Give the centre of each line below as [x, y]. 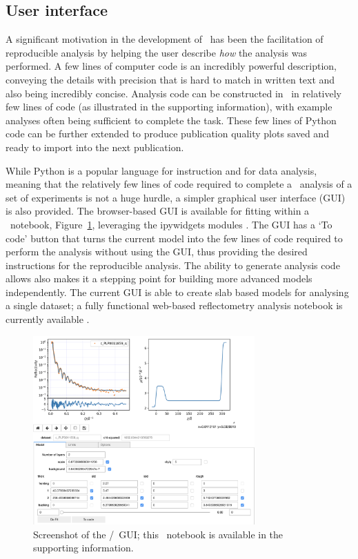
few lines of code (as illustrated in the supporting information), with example [169, 107]
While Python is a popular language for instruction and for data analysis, [161, 170]
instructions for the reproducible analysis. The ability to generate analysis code [173, 265]
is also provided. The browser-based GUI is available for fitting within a [158, 211]
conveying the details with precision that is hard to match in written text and [170, 79]
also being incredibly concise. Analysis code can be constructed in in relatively [174, 93]
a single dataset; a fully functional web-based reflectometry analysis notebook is [174, 305]
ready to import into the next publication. [95, 147]
